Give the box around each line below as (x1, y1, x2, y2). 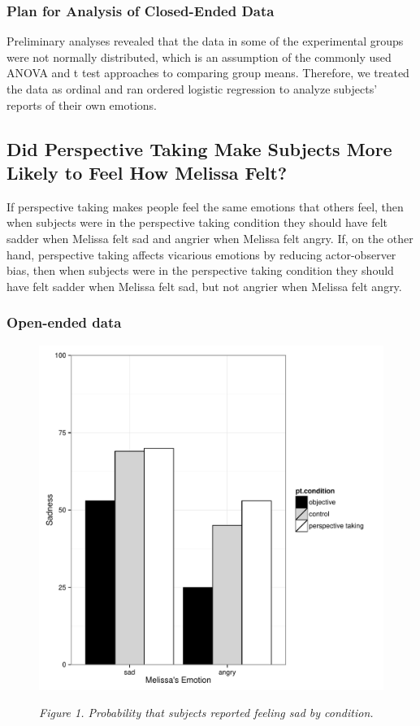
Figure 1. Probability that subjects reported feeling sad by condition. (39, 704, 374, 721)
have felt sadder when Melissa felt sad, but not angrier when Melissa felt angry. (6, 277, 402, 294)
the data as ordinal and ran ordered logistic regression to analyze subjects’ (6, 80, 378, 97)
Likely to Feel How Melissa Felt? (6, 159, 288, 185)
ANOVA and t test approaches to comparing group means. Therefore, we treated (6, 64, 409, 81)
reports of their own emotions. (6, 96, 157, 113)
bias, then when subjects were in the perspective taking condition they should (6, 262, 394, 279)
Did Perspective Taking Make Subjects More (6, 136, 392, 161)
